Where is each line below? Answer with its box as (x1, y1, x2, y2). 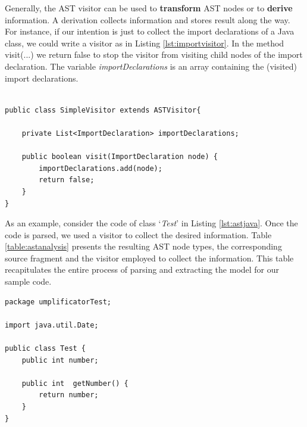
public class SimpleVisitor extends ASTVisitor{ (5, 105, 201, 114)
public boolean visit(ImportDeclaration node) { (21, 152, 218, 161)
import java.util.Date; (5, 320, 99, 329)
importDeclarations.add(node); (39, 164, 162, 173)
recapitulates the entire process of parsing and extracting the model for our (5, 263, 280, 276)
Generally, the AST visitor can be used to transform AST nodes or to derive (5, 2, 293, 14)
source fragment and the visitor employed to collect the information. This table (5, 251, 294, 264)
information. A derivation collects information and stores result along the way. (5, 13, 290, 26)
